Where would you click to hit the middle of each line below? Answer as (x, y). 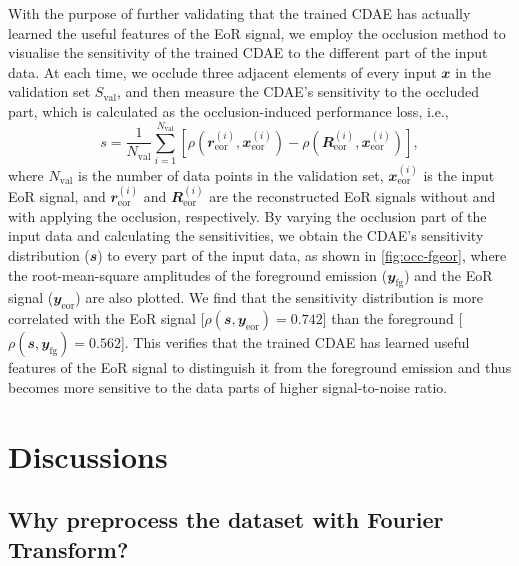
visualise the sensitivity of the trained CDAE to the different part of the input (248, 52)
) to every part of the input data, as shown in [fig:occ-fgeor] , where (302, 255)
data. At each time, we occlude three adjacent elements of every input (222, 71)
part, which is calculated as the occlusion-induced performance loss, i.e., (228, 110)
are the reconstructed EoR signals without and (352, 196)
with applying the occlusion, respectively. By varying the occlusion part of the (247, 215)
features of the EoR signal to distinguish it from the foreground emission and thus (260, 367)
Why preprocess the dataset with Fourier (226, 519)
